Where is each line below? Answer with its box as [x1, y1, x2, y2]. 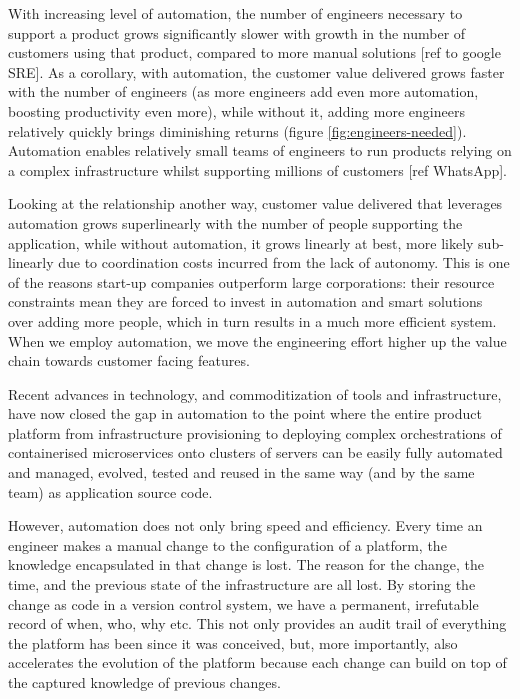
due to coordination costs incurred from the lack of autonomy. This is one [58, 252, 510, 273]
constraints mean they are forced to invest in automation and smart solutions [8, 291, 483, 312]
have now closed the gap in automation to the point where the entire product [8, 403, 482, 424]
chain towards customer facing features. [8, 350, 250, 371]
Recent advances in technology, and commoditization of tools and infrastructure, [8, 383, 502, 404]
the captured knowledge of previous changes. [8, 672, 281, 692]
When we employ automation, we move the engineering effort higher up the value [8, 330, 507, 351]
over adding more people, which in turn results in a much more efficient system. [8, 310, 497, 331]
